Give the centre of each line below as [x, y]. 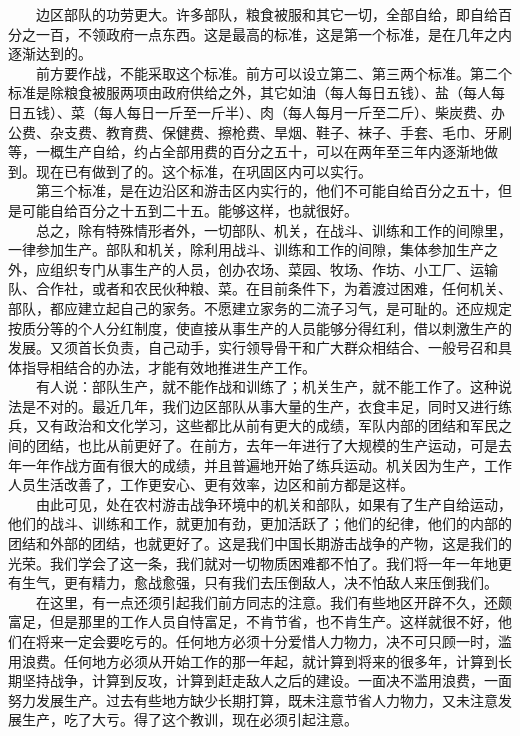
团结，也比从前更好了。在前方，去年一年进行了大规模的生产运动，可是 [266, 445]
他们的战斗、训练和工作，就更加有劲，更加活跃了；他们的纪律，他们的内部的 [260, 523]
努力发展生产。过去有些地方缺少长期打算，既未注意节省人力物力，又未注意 [253, 699]
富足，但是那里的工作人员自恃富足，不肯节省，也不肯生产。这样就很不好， [253, 621]
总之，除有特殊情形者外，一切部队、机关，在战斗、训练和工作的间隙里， [273, 229]
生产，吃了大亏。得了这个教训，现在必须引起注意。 [189, 719]
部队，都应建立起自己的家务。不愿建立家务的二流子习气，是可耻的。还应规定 [260, 307]
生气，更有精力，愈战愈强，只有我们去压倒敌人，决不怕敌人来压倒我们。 [259, 582]
